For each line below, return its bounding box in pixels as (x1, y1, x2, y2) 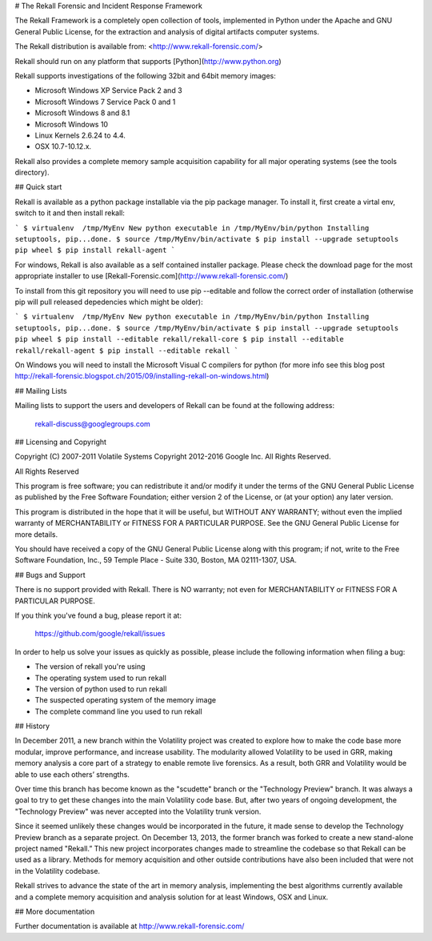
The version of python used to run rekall (34, 684, 167, 694)
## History (14, 721, 50, 731)
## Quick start (14, 182, 62, 192)
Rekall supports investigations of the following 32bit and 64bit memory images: (14, 70, 276, 80)
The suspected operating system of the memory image (34, 695, 216, 705)
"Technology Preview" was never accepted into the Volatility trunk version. (14, 807, 262, 816)
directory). (14, 168, 50, 178)
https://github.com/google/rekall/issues (34, 629, 166, 639)
